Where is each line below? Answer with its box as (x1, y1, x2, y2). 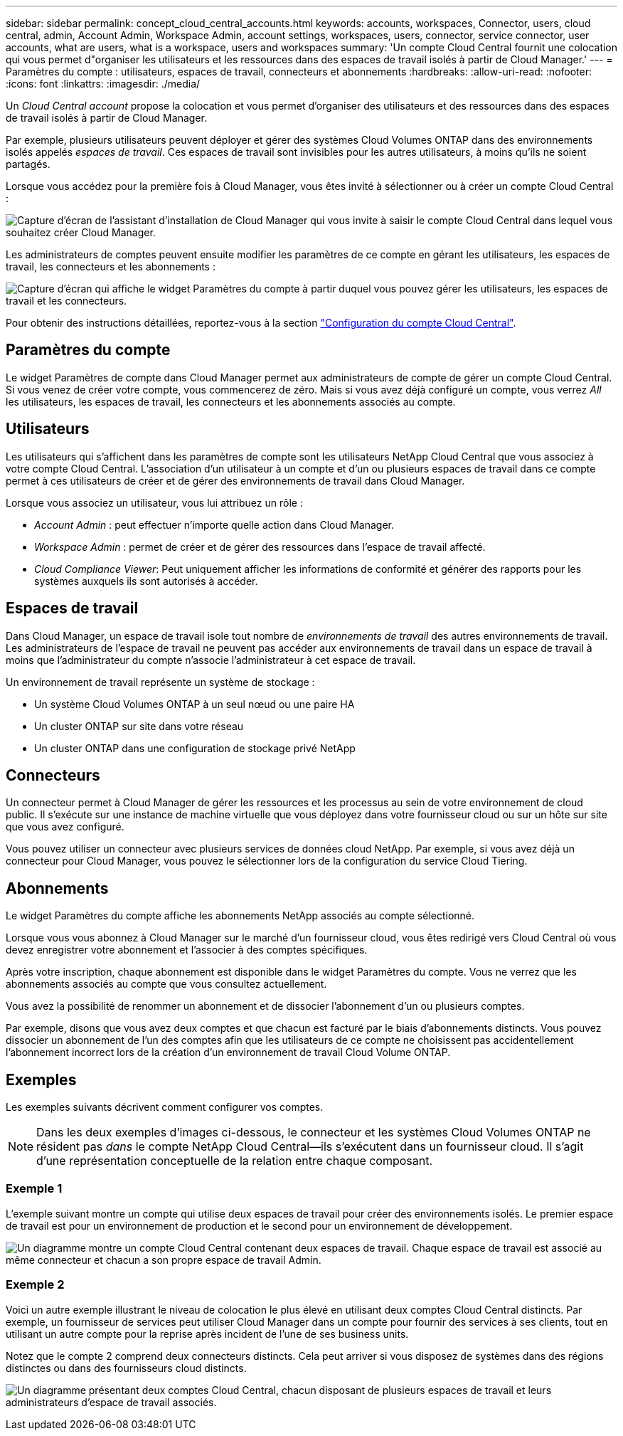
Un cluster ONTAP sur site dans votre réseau (34, 719, 244, 732)
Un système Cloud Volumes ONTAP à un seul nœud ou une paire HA (34, 697, 355, 710)
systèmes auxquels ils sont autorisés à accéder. (34, 574, 258, 587)
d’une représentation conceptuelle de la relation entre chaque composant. (36, 1153, 433, 1168)
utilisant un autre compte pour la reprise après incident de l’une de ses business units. (6, 1327, 409, 1340)
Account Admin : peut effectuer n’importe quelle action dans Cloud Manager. (34, 518, 395, 531)
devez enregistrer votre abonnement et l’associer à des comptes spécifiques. (6, 944, 368, 956)
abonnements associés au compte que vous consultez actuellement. (6, 978, 327, 991)
